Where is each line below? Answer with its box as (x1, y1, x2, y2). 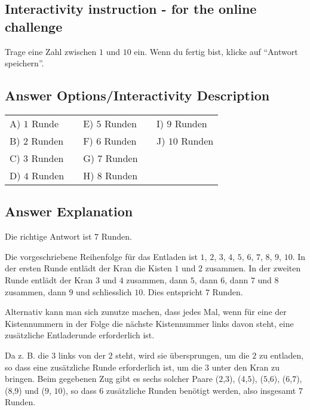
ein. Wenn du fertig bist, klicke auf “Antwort (134, 45, 298, 57)
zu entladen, (259, 348, 304, 361)
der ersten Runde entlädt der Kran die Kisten (5, 262, 172, 274)
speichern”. (5, 57, 44, 69)
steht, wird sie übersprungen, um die (115, 348, 250, 361)
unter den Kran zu (211, 360, 280, 373)
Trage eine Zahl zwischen (5, 45, 97, 57)
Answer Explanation (5, 202, 133, 221)
